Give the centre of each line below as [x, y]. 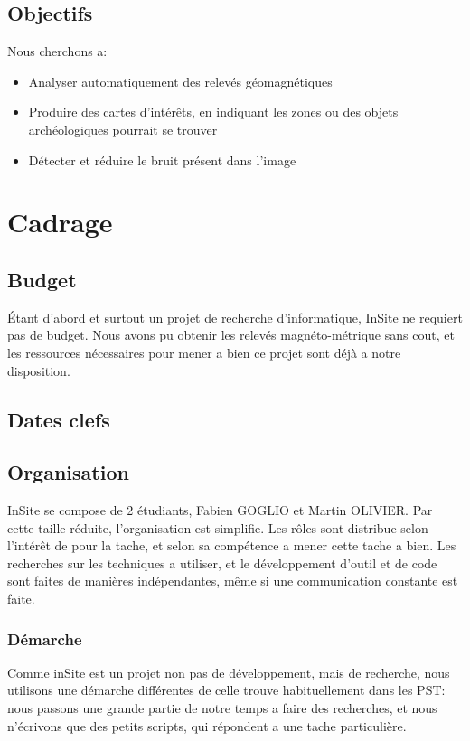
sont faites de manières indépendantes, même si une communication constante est [233, 581]
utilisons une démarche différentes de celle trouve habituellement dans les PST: [226, 690]
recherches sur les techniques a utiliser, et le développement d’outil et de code [222, 563]
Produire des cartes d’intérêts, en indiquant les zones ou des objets [213, 112]
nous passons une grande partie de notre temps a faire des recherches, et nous [222, 708]
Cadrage [60, 222]
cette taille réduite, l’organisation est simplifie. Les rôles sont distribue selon [218, 527]
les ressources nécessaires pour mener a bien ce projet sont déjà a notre [204, 352]
